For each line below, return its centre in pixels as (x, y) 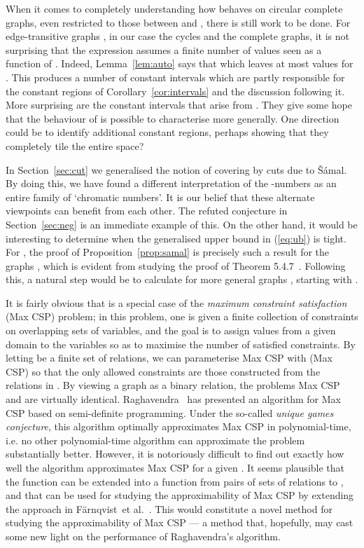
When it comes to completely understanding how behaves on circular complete (174, 8)
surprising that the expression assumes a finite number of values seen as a (164, 49)
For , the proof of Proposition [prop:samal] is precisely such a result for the (168, 252)
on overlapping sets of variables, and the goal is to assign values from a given (171, 330)
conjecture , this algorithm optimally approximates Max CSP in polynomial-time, (178, 426)
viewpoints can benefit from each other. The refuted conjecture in (147, 211)
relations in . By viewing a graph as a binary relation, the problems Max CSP (173, 385)
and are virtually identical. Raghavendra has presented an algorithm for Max (173, 399)
